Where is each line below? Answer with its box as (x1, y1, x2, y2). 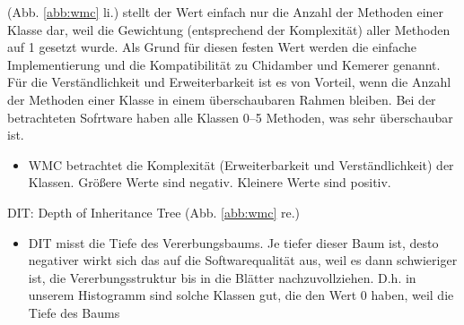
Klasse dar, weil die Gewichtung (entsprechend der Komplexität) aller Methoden (7, 20, 451, 38)
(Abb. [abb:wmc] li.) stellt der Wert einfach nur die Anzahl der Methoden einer (7, 3, 444, 21)
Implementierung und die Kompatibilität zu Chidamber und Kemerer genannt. (7, 55, 441, 73)
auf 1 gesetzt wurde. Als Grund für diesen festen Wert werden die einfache (7, 38, 416, 56)
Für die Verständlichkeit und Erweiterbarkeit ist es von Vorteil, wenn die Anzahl (7, 73, 451, 91)
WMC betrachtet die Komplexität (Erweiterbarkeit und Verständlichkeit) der (28, 155, 454, 174)
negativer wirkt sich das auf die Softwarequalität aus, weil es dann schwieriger (28, 251, 458, 269)
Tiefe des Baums (28, 303, 120, 321)
